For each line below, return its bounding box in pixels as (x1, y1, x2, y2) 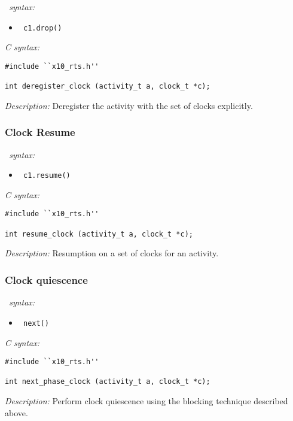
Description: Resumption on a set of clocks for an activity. (5, 247, 219, 259)
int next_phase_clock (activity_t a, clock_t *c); (5, 377, 210, 386)
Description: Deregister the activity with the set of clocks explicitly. (5, 99, 253, 111)
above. (5, 406, 28, 419)
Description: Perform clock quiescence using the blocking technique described (5, 395, 288, 407)
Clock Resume (5, 125, 75, 140)
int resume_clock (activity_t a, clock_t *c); (5, 229, 193, 238)
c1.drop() (23, 23, 62, 32)
